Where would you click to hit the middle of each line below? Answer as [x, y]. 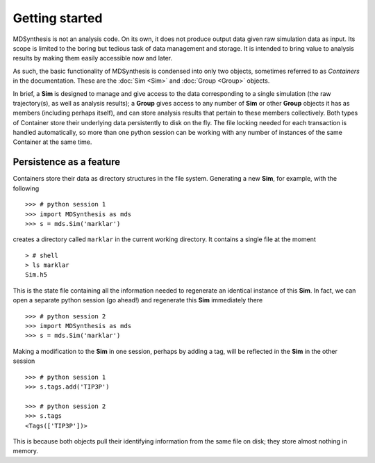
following [26, 188]
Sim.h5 [36, 275]
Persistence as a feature [67, 162]
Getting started [58, 18]
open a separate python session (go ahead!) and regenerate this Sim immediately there [138, 300]
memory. [25, 451]
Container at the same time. [52, 142]
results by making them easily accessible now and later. [93, 58]
